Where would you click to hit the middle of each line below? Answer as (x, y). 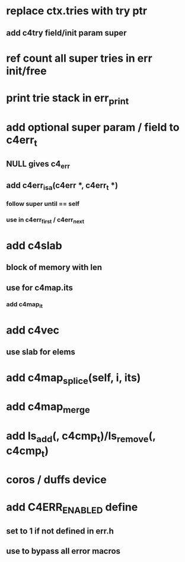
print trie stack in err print (68, 99)
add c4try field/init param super (66, 33)
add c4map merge (48, 408)
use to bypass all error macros (63, 551)
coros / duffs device (56, 480)
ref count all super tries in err (79, 58)
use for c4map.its (39, 288)
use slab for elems (41, 352)
